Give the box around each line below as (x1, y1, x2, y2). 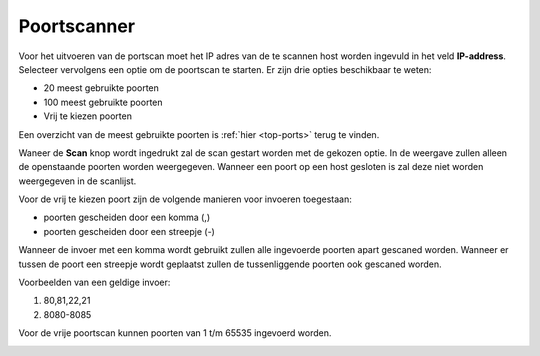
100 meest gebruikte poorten (43, 96, 164, 108)
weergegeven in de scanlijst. (18, 175, 137, 187)
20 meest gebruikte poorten (43, 82, 160, 94)
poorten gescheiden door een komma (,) (43, 211, 211, 224)
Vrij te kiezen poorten (43, 110, 132, 122)
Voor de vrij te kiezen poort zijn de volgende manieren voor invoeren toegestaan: (18, 193, 352, 205)
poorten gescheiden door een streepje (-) (43, 225, 215, 237)
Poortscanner (18, 15, 135, 37)
